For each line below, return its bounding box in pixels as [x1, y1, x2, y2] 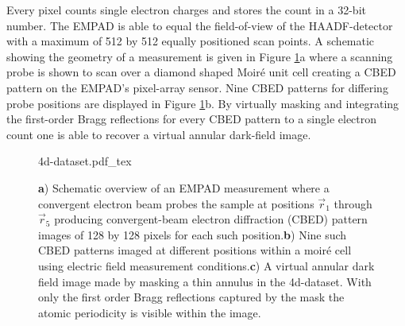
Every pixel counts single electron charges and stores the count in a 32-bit [6, 2, 366, 17]
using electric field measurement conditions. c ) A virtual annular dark [38, 257, 375, 274]
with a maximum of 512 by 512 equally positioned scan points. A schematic [6, 33, 375, 49]
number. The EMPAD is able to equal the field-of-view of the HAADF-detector [6, 17, 393, 33]
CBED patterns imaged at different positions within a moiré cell [38, 242, 352, 258]
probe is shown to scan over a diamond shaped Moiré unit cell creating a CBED [6, 64, 396, 80]
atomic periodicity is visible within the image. [38, 304, 261, 320]
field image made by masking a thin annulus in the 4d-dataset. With [38, 273, 372, 289]
